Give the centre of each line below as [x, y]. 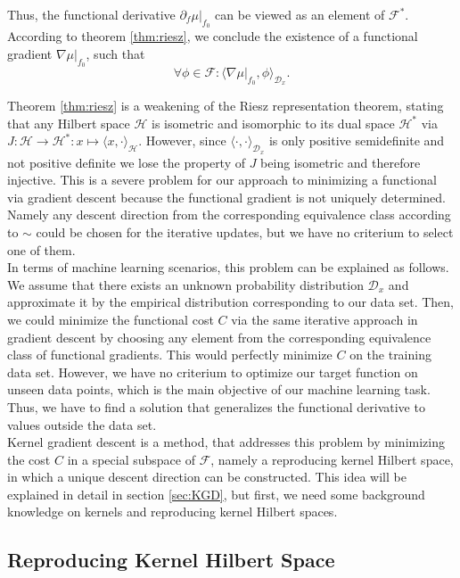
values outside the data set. [82, 424]
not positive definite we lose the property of [127, 162]
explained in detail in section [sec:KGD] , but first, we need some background [216, 494]
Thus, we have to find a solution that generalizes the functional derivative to [216, 406]
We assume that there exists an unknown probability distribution [185, 284]
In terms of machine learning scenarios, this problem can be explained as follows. [228, 267]
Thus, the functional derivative [91, 14]
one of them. [41, 249]
